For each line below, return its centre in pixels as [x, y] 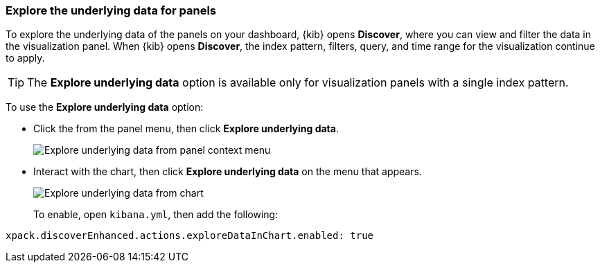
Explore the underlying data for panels [111, 10]
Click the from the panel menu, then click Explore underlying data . [186, 129]
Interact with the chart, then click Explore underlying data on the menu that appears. [228, 172]
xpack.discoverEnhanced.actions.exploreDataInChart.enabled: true [190, 236]
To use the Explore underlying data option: [105, 107]
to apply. [25, 58]
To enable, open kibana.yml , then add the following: [156, 215]
